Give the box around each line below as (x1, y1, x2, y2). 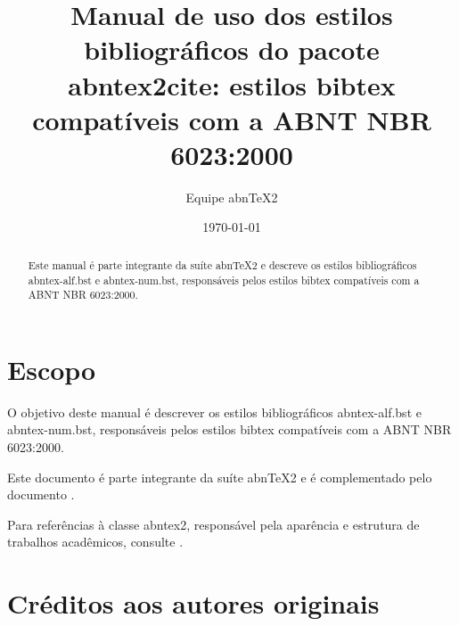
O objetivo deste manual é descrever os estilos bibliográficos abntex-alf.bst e (7, 402, 422, 421)
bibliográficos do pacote (84, 31, 380, 68)
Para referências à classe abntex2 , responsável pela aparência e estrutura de (7, 515, 420, 533)
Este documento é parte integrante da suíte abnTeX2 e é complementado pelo (7, 467, 432, 486)
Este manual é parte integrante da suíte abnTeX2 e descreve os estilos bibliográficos (28, 257, 417, 272)
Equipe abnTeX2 (185, 187, 278, 206)
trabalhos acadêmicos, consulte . (7, 532, 184, 551)
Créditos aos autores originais (7, 585, 380, 622)
